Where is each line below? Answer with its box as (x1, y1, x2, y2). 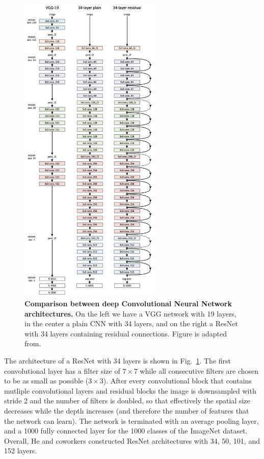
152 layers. (4, 445, 37, 456)
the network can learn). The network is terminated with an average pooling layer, (4, 415, 259, 426)
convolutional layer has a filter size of (4, 365, 120, 376)
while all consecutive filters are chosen (140, 365, 259, 376)
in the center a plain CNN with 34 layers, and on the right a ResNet (24, 318, 238, 329)
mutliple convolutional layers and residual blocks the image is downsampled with (4, 385, 256, 396)
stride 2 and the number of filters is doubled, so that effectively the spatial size (4, 395, 250, 406)
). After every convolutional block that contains (103, 375, 252, 386)
